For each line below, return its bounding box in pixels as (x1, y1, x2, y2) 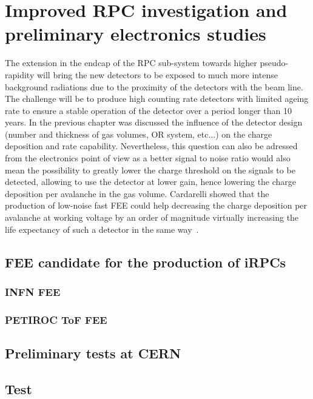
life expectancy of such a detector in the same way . (5, 223, 199, 235)
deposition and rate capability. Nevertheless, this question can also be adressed (5, 139, 298, 152)
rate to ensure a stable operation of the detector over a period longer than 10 (5, 104, 292, 116)
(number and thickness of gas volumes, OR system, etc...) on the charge (5, 127, 272, 140)
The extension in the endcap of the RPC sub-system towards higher (5, 56, 257, 69)
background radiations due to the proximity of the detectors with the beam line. (5, 80, 303, 93)
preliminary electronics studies (5, 21, 266, 46)
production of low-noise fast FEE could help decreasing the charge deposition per (5, 199, 308, 212)
